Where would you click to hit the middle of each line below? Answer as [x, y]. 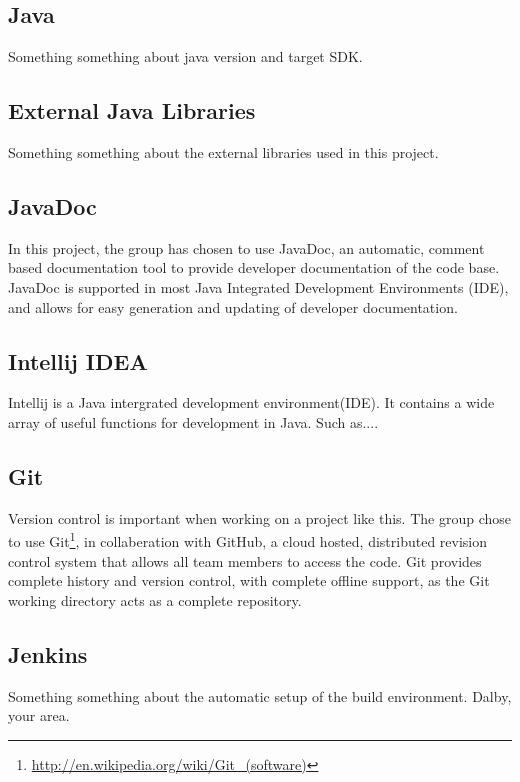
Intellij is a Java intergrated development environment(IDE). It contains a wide [251, 402]
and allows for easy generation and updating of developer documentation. [233, 306]
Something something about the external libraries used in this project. [223, 152]
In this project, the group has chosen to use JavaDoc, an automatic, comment [246, 247]
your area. [39, 715]
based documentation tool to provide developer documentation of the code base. [254, 267]
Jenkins [48, 653]
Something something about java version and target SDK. [185, 56]
